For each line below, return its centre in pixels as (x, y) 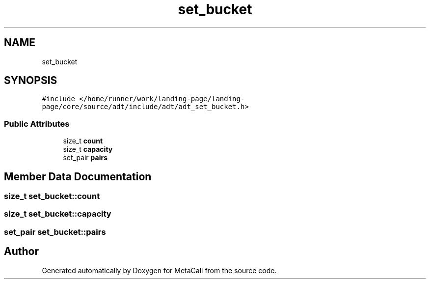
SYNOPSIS (31, 81)
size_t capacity (88, 149)
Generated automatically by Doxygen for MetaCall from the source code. (159, 270)
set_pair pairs (85, 158)
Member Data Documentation (78, 176)
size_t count (83, 141)
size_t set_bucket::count (52, 196)
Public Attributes (37, 124)
